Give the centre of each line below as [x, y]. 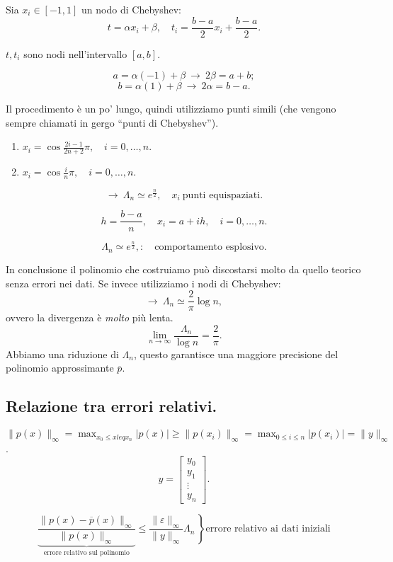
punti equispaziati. [223, 196]
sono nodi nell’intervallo [75, 53]
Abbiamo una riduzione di [62, 354]
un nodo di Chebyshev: [131, 9]
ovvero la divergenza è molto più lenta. [90, 317]
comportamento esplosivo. [211, 247]
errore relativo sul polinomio [86, 553]
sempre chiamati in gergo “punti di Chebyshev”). [112, 122]
